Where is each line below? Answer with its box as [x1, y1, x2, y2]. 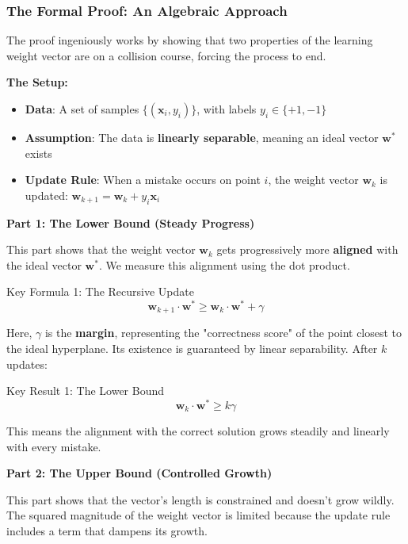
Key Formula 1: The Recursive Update [6, 283, 194, 300]
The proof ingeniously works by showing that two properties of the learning [6, 32, 373, 48]
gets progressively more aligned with [216, 241, 398, 258]
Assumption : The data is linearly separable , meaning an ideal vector [25, 129, 379, 145]
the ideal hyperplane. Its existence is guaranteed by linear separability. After [6, 340, 378, 357]
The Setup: [6, 74, 68, 90]
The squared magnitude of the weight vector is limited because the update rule [6, 507, 391, 523]
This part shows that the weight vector [6, 241, 196, 258]
